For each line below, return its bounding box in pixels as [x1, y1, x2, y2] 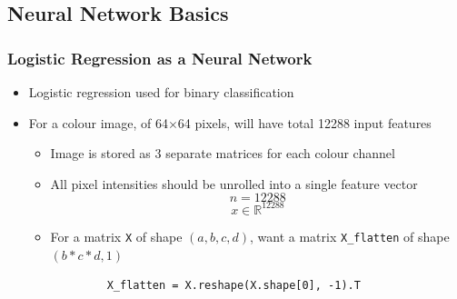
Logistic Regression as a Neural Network [7, 46, 313, 69]
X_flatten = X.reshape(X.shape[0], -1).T [106, 279, 361, 293]
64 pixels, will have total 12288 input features [177, 113, 432, 132]
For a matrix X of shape [50, 226, 183, 245]
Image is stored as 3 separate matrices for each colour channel [50, 144, 395, 163]
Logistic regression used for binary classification [28, 83, 294, 101]
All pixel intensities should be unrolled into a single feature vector [50, 174, 418, 193]
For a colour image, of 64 [28, 113, 168, 132]
